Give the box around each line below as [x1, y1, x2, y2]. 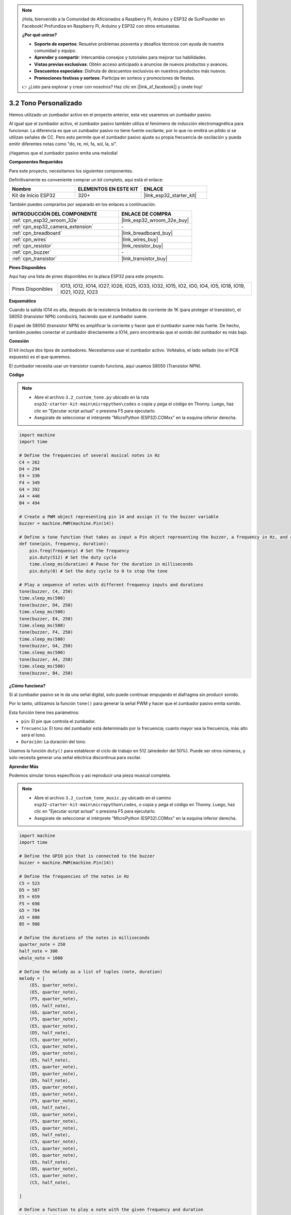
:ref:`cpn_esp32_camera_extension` [12, 223, 94, 230]
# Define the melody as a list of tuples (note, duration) [19, 969, 162, 974]
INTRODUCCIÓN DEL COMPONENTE [12, 210, 97, 217]
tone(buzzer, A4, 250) [19, 657, 73, 662]
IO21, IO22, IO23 [60, 288, 98, 295]
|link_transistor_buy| [121, 255, 167, 262]
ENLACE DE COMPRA [121, 210, 172, 217]
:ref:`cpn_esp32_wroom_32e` [12, 217, 79, 224]
